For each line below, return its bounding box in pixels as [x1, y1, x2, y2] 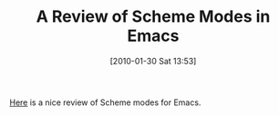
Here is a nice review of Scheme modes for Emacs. [9, 97, 201, 108]
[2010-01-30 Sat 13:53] [109, 55, 197, 66]
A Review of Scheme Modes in [36, 6, 271, 27]
